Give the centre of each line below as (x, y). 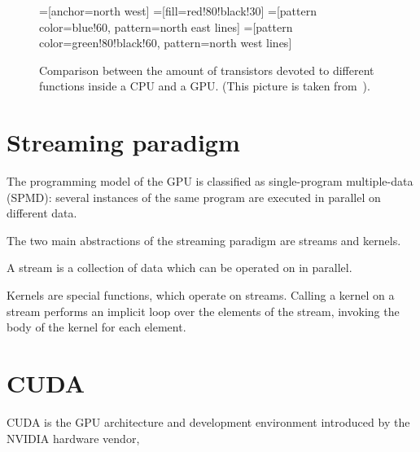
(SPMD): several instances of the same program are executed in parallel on (194, 197)
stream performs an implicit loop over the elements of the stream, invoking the (203, 311)
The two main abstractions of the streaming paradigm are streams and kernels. (204, 240)
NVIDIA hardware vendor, (73, 438)
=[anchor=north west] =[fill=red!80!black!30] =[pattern (178, 11)
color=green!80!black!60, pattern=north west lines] (166, 43)
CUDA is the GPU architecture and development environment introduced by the (208, 421)
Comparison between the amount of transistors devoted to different (207, 70)
